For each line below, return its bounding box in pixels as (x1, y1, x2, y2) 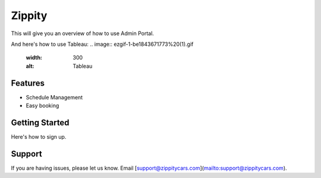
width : (26, 54, 43, 61)
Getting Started (11, 117, 70, 127)
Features (11, 78, 45, 88)
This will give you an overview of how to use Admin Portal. (11, 30, 155, 37)
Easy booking (26, 102, 59, 110)
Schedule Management (26, 93, 83, 101)
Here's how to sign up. (11, 133, 67, 140)
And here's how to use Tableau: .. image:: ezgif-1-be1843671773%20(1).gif (11, 40, 194, 48)
